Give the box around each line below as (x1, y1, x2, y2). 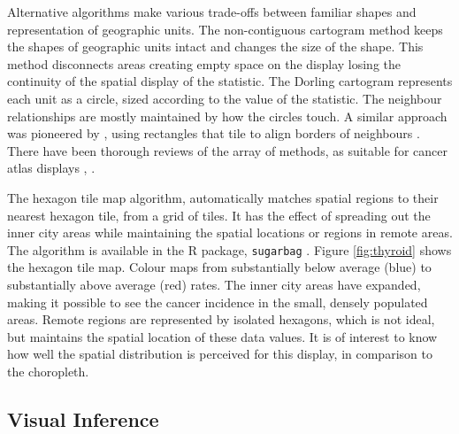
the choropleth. (7, 361, 89, 380)
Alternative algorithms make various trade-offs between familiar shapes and (7, 3, 417, 20)
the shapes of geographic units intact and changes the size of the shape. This (7, 37, 424, 56)
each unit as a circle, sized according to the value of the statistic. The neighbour (7, 89, 442, 107)
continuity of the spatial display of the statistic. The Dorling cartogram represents (7, 72, 453, 90)
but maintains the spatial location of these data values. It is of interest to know (7, 327, 438, 345)
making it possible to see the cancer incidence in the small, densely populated (7, 292, 428, 311)
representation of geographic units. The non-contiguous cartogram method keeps (7, 19, 443, 38)
